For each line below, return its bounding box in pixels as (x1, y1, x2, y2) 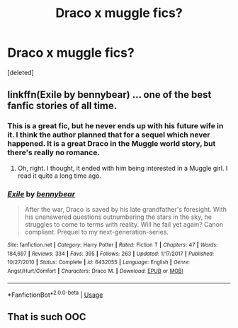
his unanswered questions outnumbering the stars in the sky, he (24, 213, 212, 221)
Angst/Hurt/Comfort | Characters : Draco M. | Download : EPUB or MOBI (7, 267, 183, 274)
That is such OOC (7, 310, 86, 323)
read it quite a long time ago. (17, 171, 101, 180)
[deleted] (7, 68, 34, 77)
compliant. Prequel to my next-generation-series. (24, 227, 169, 236)
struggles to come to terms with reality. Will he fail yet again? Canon (24, 220, 224, 228)
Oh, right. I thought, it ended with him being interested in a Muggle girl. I (17, 164, 228, 172)
